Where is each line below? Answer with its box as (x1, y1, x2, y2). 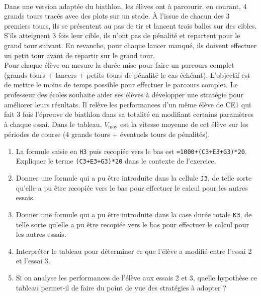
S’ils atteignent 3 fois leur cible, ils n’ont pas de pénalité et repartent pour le (4, 30, 240, 41)
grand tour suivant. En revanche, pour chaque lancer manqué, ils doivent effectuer (4, 40, 257, 50)
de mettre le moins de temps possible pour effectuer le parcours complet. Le (4, 79, 238, 90)
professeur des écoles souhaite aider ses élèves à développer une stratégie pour (4, 89, 243, 99)
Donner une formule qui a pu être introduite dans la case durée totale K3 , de (16, 209, 252, 219)
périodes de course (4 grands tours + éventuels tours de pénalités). (4, 129, 210, 139)
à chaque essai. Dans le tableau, (4, 118, 102, 129)
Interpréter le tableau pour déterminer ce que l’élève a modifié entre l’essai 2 (16, 245, 252, 256)
